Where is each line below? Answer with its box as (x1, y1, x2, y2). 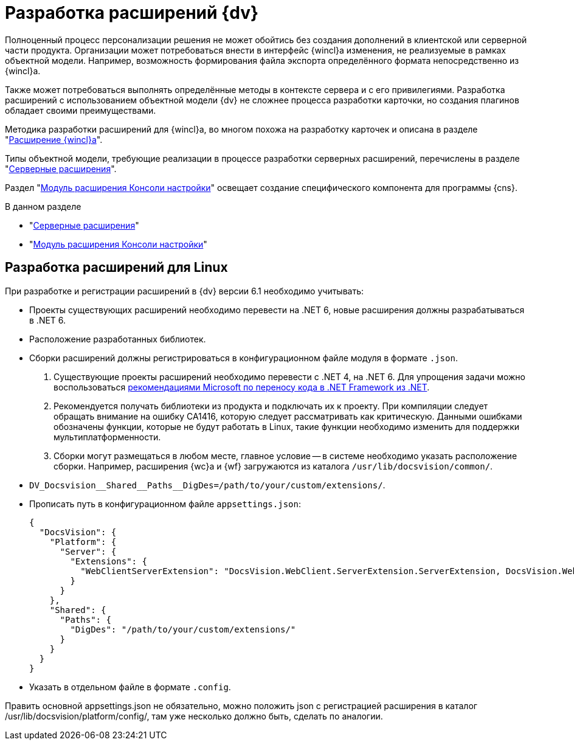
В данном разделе (5, 201, 81, 212)
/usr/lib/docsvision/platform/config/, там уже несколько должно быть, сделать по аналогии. (5, 710, 383, 721)
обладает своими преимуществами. (5, 105, 156, 116)
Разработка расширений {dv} (5, 2, 259, 23)
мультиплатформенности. (54, 431, 161, 442)
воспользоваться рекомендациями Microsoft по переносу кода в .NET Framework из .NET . (54, 381, 430, 392)
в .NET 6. (29, 314, 66, 325)
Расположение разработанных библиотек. (29, 333, 206, 344)
